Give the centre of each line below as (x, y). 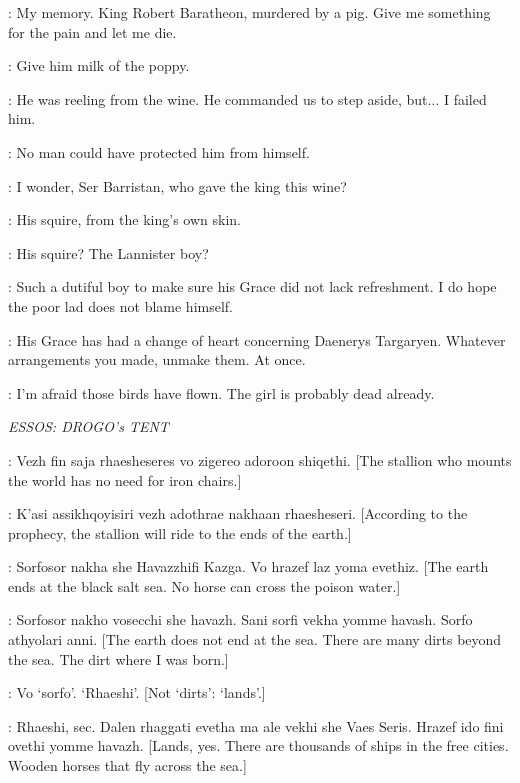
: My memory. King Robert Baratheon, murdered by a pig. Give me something (249, 12)
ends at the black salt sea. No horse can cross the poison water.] (204, 585)
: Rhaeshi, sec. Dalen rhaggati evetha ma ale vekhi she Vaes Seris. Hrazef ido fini (256, 725)
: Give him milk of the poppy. (99, 65)
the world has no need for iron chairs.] (125, 479)
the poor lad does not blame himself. (120, 305)
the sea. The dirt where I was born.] (118, 658)
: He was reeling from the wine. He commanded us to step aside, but (218, 98)
